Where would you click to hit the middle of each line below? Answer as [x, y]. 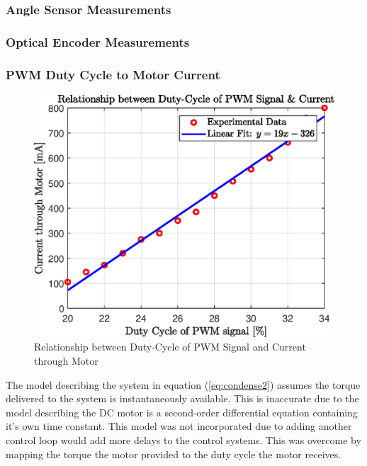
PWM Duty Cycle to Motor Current [113, 74]
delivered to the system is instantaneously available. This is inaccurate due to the [182, 398]
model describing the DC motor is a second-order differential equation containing [182, 412]
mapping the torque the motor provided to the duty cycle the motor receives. [174, 454]
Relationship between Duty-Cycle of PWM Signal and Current [170, 347]
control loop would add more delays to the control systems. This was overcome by [183, 439]
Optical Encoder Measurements [98, 41]
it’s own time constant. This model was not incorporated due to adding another [179, 426]
